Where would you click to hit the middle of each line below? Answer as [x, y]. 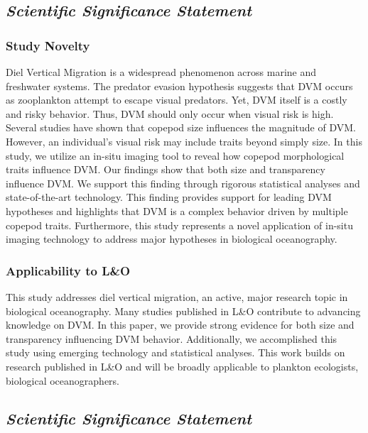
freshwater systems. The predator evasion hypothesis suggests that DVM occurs [179, 86]
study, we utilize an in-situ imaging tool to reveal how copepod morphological [175, 155]
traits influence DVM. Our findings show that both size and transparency [166, 169]
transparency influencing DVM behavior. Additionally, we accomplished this [172, 338]
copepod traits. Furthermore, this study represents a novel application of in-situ [179, 225]
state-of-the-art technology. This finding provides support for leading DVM [169, 197]
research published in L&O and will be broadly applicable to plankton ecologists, [182, 366]
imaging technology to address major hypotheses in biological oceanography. [172, 239]
